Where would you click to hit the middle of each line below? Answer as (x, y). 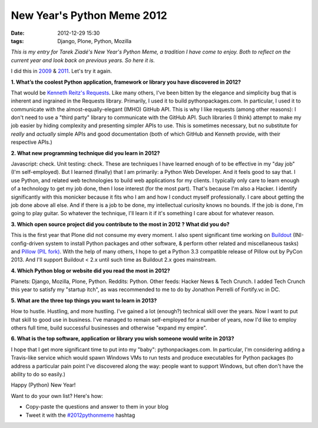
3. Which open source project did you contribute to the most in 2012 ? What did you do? (120, 224)
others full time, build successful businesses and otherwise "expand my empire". (109, 328)
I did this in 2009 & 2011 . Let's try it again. (61, 71)
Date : (18, 33)
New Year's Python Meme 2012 (89, 15)
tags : (17, 41)
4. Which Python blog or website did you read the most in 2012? (90, 271)
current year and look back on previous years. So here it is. (83, 60)
